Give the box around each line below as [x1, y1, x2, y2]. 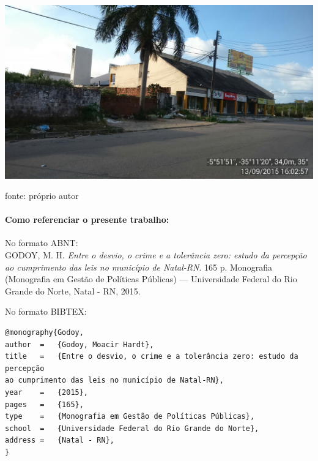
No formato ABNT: [5, 236, 78, 249]
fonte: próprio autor [5, 189, 79, 202]
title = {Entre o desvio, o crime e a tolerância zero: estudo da [5, 352, 298, 361]
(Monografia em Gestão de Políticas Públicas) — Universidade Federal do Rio [5, 272, 297, 285]
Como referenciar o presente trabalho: [5, 213, 169, 226]
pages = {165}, [5, 400, 84, 409]
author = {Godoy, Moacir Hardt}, [5, 340, 154, 349]
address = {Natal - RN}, [5, 436, 114, 445]
